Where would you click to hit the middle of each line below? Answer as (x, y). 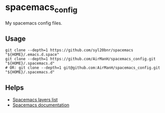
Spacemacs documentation (41, 105)
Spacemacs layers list (35, 100)
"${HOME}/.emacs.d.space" (32, 55)
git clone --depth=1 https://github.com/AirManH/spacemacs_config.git (80, 59)
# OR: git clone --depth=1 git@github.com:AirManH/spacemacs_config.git (83, 68)
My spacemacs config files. (34, 23)
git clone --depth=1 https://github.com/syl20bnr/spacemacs (69, 50)
